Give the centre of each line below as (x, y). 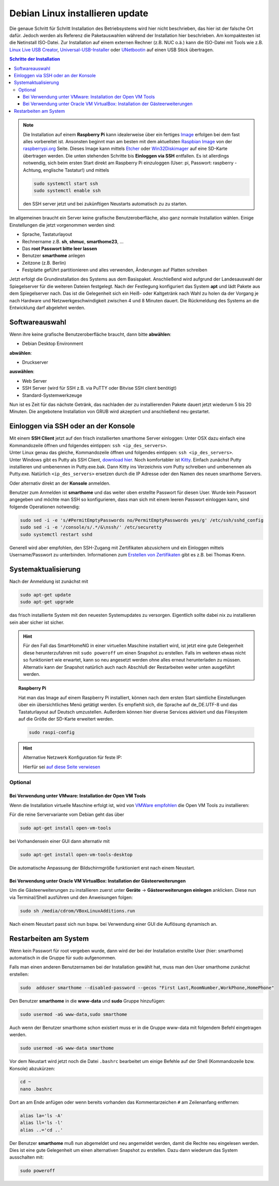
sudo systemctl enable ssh (67, 190)
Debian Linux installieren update (79, 13)
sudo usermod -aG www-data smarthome (67, 1048)
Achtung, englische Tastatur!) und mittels (66, 170)
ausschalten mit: (27, 1157)
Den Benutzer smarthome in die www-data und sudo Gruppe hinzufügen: (87, 1001)
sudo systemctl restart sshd (56, 534)
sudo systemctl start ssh (66, 183)
